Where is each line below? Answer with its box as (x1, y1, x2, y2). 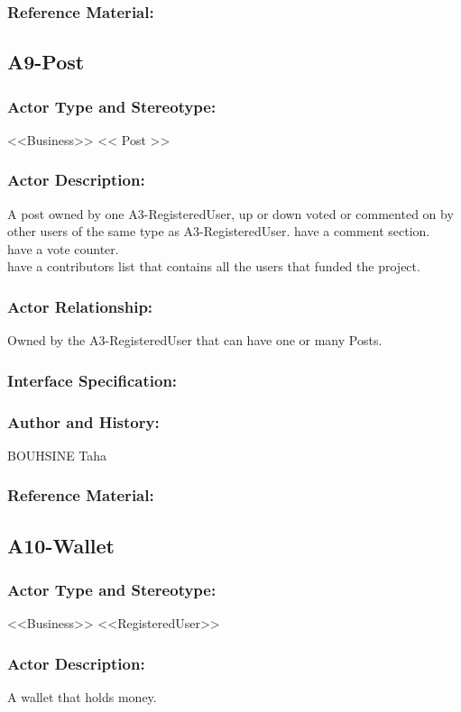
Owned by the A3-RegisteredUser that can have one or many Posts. (7, 331, 383, 350)
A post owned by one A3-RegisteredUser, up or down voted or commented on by (7, 204, 454, 223)
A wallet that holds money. (7, 688, 157, 707)
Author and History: (7, 410, 160, 433)
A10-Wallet (7, 531, 115, 559)
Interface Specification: (7, 369, 178, 391)
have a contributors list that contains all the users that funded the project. (7, 257, 420, 276)
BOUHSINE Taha (7, 445, 107, 464)
